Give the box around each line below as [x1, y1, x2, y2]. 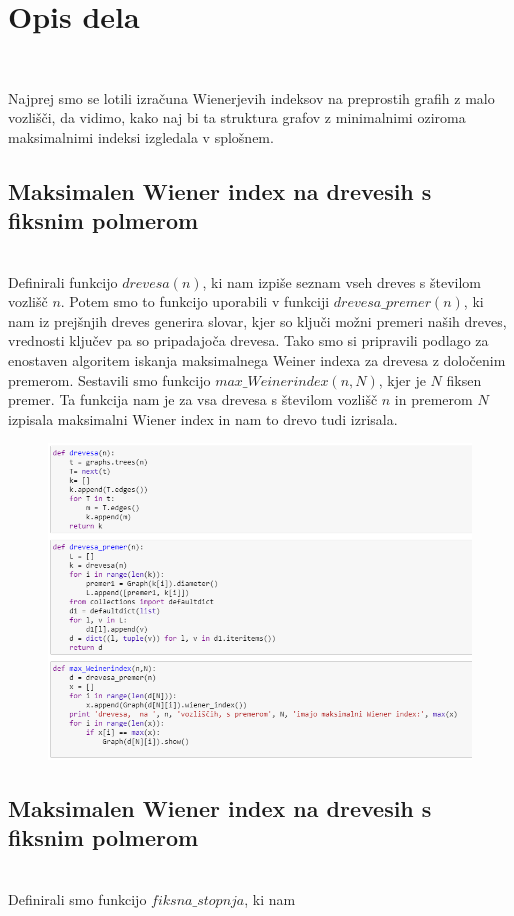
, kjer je [378, 369, 426, 390]
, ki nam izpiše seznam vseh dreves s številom [202, 271, 482, 292]
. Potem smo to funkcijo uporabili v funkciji [60, 291, 330, 312]
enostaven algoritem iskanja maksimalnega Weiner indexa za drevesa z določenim [8, 350, 506, 371]
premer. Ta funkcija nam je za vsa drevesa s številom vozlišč [8, 389, 378, 410]
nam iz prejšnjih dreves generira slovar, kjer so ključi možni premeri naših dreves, [8, 310, 507, 331]
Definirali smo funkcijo [8, 888, 147, 909]
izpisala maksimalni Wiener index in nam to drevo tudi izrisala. [8, 408, 398, 429]
